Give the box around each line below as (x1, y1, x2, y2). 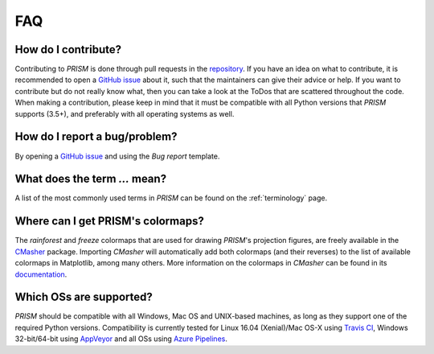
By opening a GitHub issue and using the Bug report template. (14, 151, 220, 161)
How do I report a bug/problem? (14, 130, 178, 144)
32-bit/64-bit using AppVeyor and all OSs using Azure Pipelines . (14, 334, 228, 344)
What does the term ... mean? (14, 172, 167, 186)
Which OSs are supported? (14, 290, 153, 304)
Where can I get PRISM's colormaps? (14, 214, 204, 228)
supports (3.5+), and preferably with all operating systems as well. (14, 109, 235, 118)
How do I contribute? (14, 43, 122, 56)
